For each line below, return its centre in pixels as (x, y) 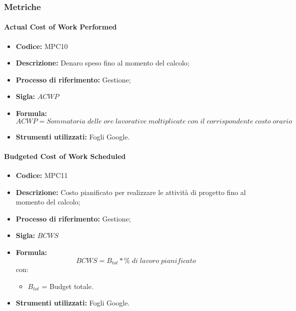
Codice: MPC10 (42, 46)
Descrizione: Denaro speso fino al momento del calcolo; (102, 63)
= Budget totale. (67, 286)
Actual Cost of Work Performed (60, 27)
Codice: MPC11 (42, 175)
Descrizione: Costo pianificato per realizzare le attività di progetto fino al (131, 192)
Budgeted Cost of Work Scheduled (65, 156)
